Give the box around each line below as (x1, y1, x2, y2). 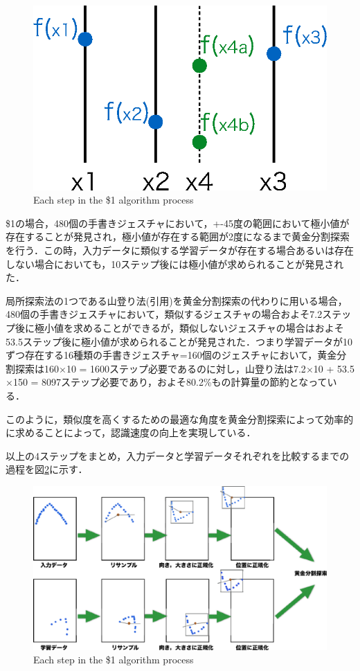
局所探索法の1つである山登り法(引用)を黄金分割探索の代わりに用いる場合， (6, 293, 348, 307)
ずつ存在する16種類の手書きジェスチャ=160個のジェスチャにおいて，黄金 (6, 348, 337, 362)
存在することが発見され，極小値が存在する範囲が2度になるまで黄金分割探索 (6, 229, 350, 244)
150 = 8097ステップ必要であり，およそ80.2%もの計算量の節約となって (12, 375, 327, 389)
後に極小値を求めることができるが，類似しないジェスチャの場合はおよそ (15, 320, 344, 334)
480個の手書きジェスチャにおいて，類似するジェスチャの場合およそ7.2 (6, 307, 323, 321)
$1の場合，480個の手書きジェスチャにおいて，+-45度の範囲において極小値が (6, 215, 350, 230)
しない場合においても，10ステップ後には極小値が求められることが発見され (6, 256, 344, 271)
